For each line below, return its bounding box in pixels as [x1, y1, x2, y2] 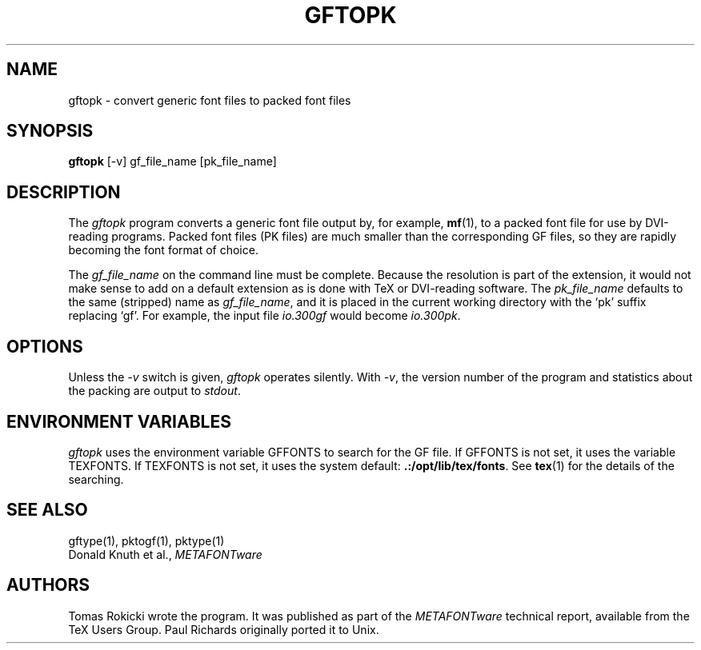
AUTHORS [6, 575, 90, 596]
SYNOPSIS [6, 121, 94, 142]
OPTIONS [6, 336, 83, 357]
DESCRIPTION [6, 181, 121, 202]
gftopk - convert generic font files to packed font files [68, 93, 351, 107]
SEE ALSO [6, 500, 88, 520]
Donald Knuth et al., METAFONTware [68, 547, 262, 561]
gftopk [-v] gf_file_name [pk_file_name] [68, 154, 277, 169]
